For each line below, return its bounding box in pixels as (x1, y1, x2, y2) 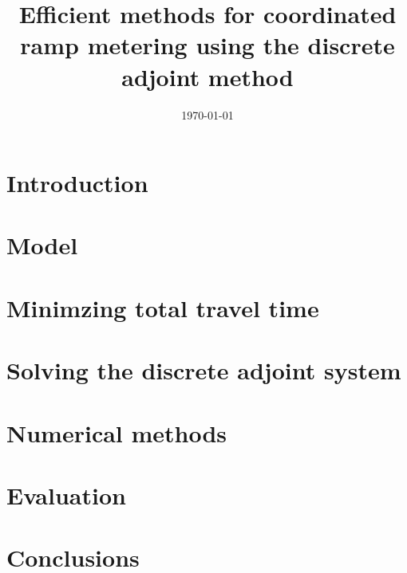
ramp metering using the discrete (20, 29, 395, 61)
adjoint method (121, 60, 294, 92)
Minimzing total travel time (6, 291, 319, 324)
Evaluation (6, 478, 126, 511)
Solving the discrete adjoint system (6, 354, 401, 387)
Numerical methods (6, 416, 227, 449)
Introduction (6, 167, 148, 199)
